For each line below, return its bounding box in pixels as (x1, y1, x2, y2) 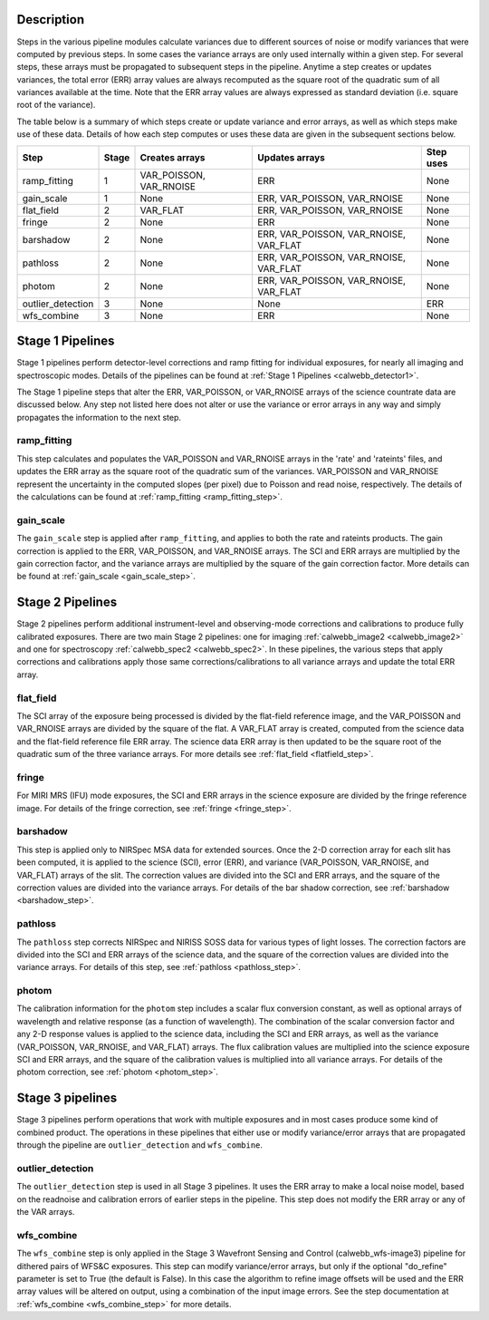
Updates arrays (257, 150, 326, 163)
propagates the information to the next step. (16, 412, 181, 422)
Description (16, 12, 85, 27)
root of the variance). (16, 100, 96, 111)
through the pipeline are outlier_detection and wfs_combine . (16, 1140, 263, 1150)
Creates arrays (139, 150, 206, 163)
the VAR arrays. (16, 1206, 75, 1217)
